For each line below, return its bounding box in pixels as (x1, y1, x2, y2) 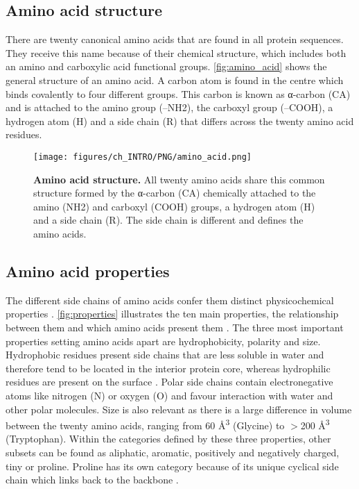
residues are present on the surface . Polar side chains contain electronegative (6, 374, 333, 389)
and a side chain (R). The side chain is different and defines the (33, 213, 304, 227)
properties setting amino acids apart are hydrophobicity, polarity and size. (6, 333, 321, 348)
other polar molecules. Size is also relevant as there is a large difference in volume (6, 401, 352, 416)
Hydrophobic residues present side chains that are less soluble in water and (6, 347, 324, 362)
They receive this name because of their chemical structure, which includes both (6, 45, 347, 60)
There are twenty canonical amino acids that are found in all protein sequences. (6, 32, 344, 47)
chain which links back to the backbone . (6, 472, 179, 487)
